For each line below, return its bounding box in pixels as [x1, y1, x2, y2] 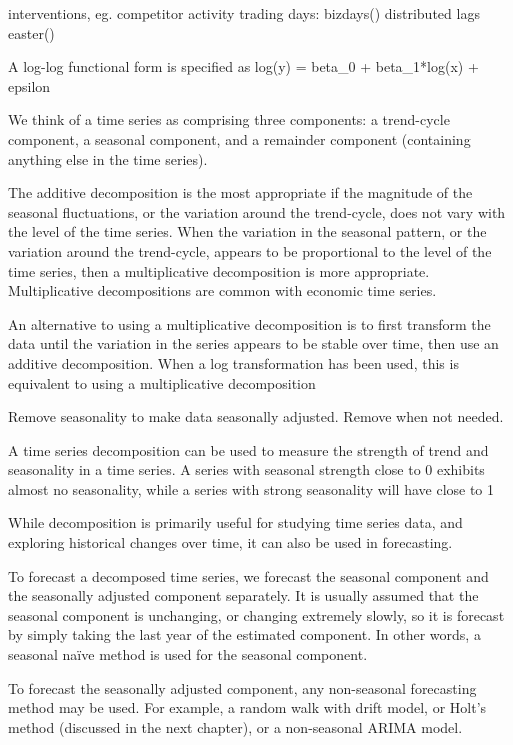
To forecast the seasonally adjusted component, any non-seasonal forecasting [8, 677, 477, 698]
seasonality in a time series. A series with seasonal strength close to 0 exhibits [8, 459, 485, 480]
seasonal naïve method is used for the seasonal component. [8, 644, 368, 665]
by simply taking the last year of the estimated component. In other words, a [8, 624, 481, 645]
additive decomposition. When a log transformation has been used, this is [8, 352, 459, 373]
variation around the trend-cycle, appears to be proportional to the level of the [8, 240, 492, 261]
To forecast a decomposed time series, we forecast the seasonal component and [8, 565, 489, 586]
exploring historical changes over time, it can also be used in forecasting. [8, 532, 453, 553]
